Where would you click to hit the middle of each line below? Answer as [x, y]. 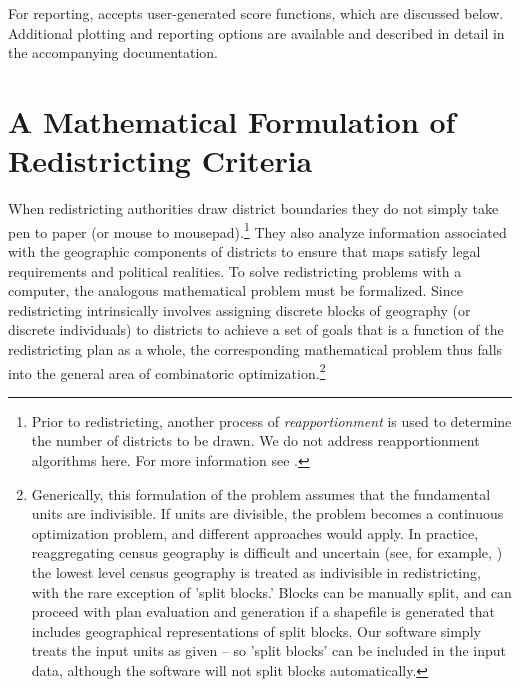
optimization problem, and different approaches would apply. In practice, [255, 532]
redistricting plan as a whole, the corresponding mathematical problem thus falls [255, 348]
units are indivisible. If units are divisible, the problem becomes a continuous [267, 513]
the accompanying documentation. [113, 52]
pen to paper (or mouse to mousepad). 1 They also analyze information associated [257, 230]
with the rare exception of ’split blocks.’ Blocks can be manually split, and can [271, 591]
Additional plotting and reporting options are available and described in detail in [256, 32]
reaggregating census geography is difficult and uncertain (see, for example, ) [267, 552]
